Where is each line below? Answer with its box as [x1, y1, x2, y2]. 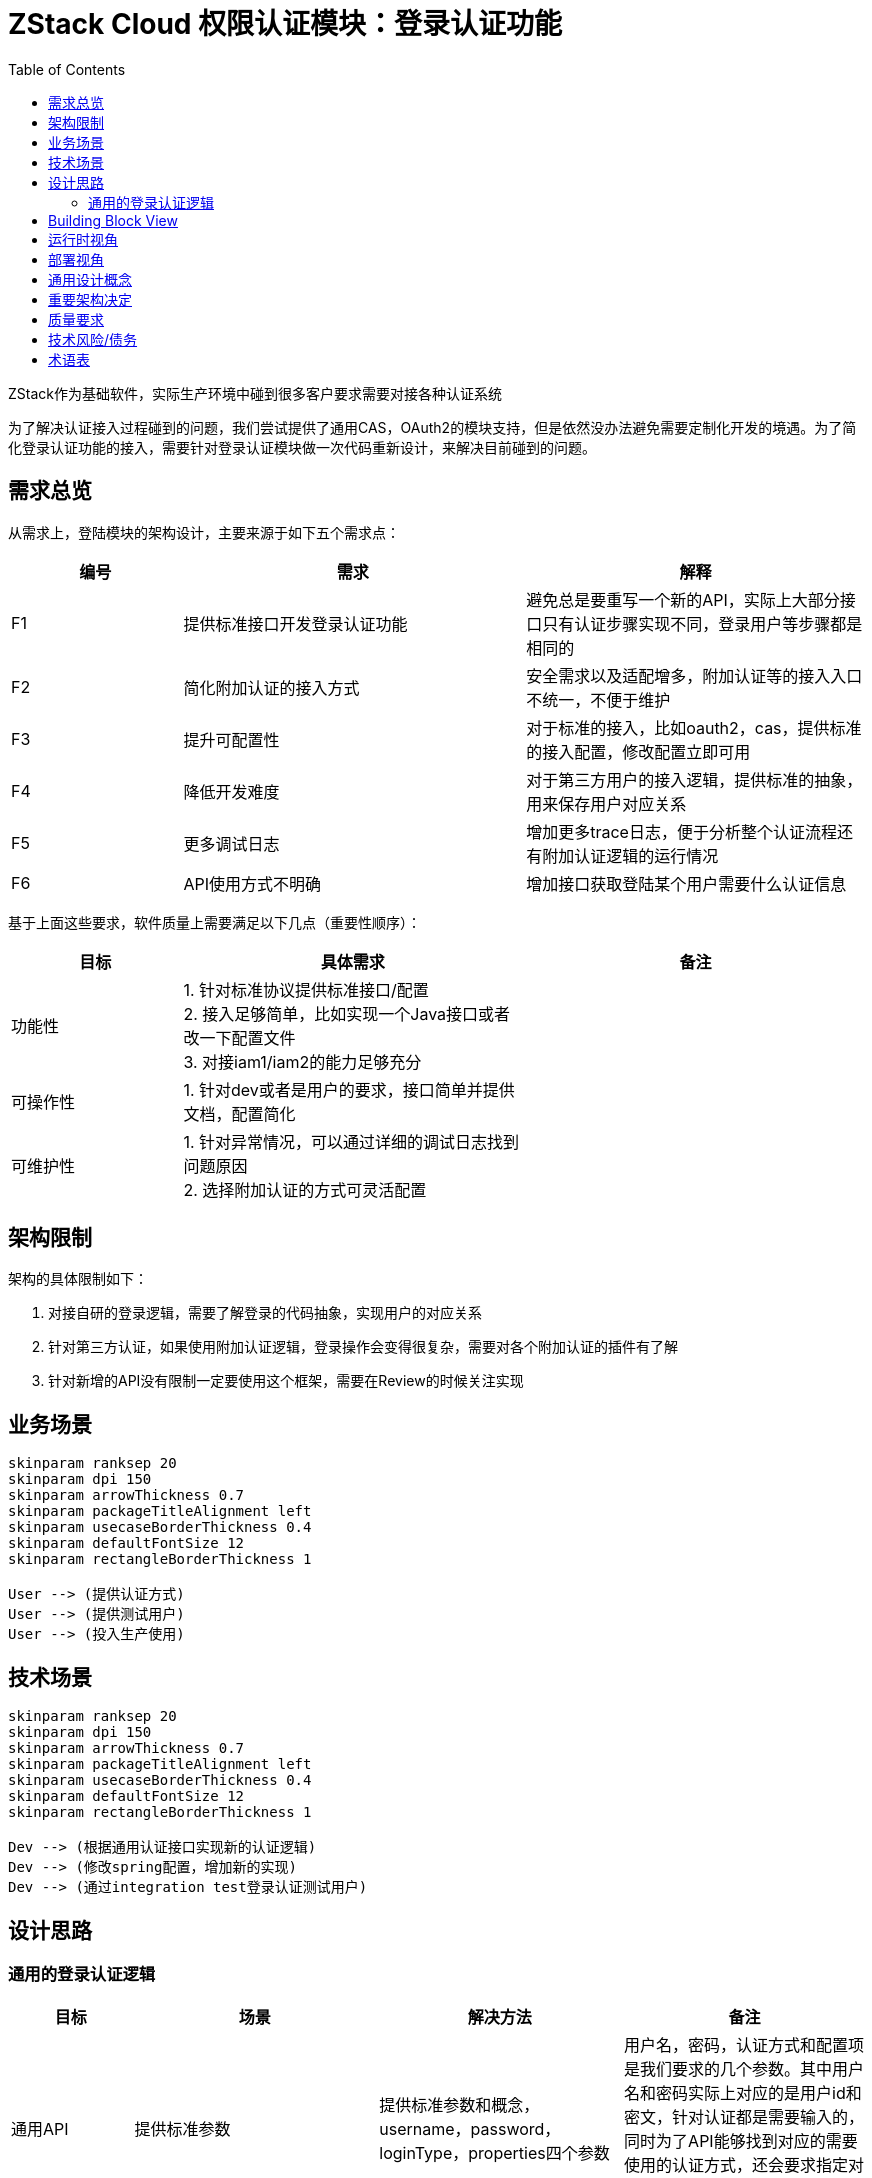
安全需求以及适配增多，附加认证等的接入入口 [526, 665, 863, 686]
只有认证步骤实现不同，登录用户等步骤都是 [542, 613, 863, 634]
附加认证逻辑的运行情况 [542, 845, 719, 866]
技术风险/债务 [48, 330, 138, 348]
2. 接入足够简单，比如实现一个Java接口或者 [183, 1003, 511, 1024]
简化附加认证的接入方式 [183, 677, 360, 698]
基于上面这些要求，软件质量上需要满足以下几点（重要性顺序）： [8, 913, 421, 931]
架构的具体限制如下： [8, 1270, 148, 1288]
